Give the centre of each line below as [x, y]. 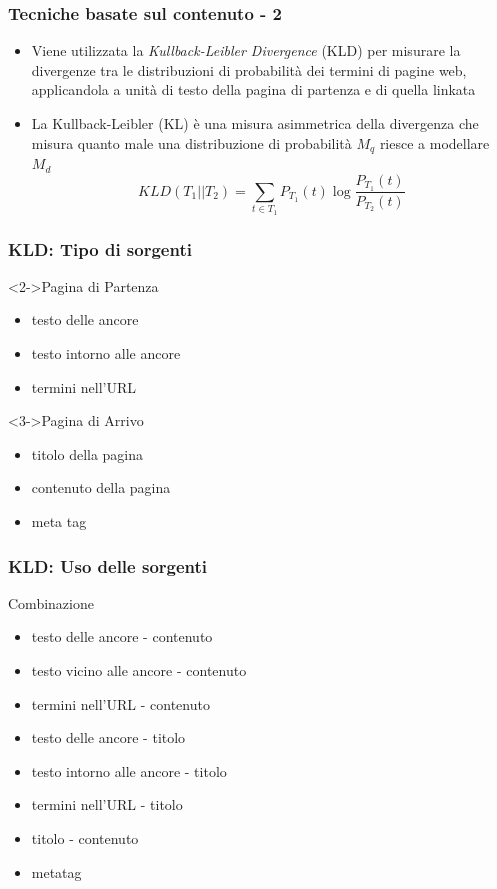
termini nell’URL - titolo [107, 804]
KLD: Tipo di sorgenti [100, 248]
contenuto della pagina [101, 487]
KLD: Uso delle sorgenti [108, 565]
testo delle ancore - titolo [108, 737]
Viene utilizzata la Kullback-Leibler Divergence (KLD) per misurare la [246, 50]
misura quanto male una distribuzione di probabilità [191, 142]
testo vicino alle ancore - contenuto [139, 670]
